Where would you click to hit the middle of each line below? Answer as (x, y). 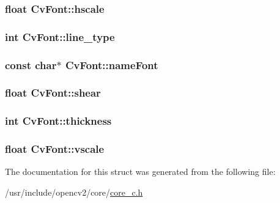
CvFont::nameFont (112, 65)
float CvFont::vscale (55, 149)
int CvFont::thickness (58, 121)
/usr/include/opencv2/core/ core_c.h (74, 192)
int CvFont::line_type (60, 36)
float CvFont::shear (53, 93)
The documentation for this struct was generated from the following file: (140, 172)
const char (31, 65)
